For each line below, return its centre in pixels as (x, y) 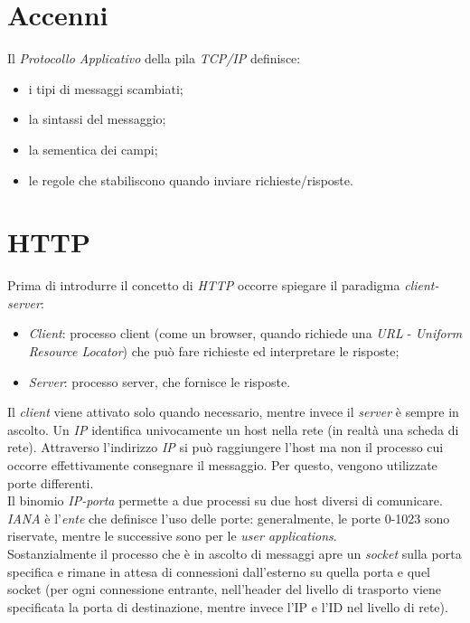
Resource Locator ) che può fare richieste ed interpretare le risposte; (214, 351)
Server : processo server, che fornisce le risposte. (160, 381)
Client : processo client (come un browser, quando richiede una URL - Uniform (245, 333)
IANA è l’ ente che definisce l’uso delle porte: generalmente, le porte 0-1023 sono (229, 518)
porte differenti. (51, 482)
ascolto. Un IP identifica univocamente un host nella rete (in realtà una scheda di (233, 429)
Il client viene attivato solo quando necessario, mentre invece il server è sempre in (233, 412)
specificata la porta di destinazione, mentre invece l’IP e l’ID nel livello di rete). (228, 606)
